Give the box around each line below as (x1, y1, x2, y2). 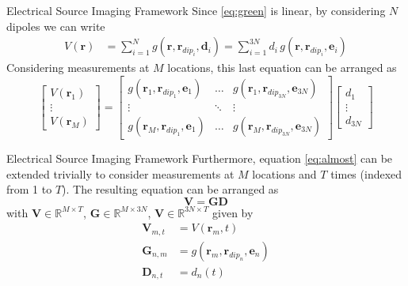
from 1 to (6, 181, 52, 198)
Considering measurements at (6, 59, 150, 76)
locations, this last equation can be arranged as (167, 59, 397, 76)
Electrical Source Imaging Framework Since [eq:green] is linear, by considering (6, 2, 386, 18)
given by (212, 204, 254, 220)
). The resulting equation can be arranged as (62, 181, 279, 198)
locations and (252, 165, 317, 182)
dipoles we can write (6, 17, 105, 34)
